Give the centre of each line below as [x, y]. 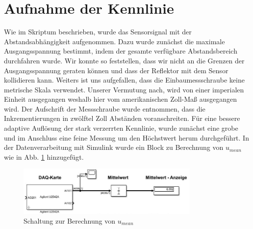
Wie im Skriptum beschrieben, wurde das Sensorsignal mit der [98, 32]
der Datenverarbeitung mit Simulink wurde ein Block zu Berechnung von [114, 147]
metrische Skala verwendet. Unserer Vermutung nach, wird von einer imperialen [124, 89]
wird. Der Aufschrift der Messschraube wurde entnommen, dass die [105, 108]
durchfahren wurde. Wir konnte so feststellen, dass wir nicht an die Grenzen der [124, 60]
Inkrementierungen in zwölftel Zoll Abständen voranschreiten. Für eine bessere [122, 118]
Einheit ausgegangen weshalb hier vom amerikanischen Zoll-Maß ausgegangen [121, 99]
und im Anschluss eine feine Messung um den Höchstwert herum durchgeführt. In [126, 137]
